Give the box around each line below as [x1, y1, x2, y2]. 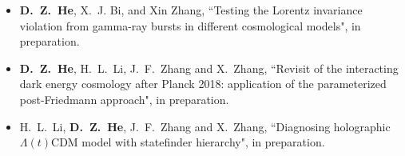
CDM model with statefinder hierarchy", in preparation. [51, 134, 325, 150]
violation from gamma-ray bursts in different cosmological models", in [19, 17, 361, 34]
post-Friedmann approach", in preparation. [19, 90, 229, 107]
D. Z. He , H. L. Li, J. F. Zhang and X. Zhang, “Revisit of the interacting [19, 59, 399, 76]
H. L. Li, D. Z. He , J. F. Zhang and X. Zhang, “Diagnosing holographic [19, 118, 391, 134]
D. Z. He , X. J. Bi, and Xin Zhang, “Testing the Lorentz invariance [19, 2, 363, 18]
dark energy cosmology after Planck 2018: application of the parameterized [19, 75, 387, 92]
